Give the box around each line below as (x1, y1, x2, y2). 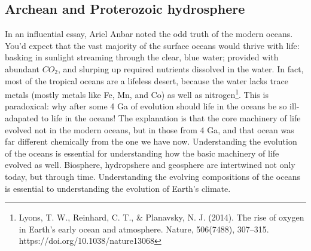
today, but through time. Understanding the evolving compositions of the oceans (5, 170, 300, 182)
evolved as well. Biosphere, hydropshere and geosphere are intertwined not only (5, 158, 295, 171)
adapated (5, 112, 39, 124)
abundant (5, 62, 39, 75)
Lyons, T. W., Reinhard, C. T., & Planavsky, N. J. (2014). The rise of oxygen (19, 211, 304, 224)
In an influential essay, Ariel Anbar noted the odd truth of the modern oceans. (5, 27, 293, 40)
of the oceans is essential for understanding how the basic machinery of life (5, 146, 279, 159)
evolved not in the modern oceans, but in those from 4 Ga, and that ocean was (5, 123, 294, 136)
